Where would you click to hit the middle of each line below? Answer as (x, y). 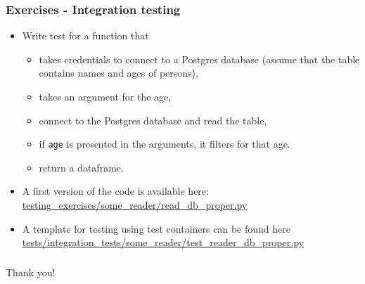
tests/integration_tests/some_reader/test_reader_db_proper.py (163, 242)
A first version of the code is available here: (115, 191)
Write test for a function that (85, 35)
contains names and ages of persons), (119, 73)
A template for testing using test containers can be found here (156, 228)
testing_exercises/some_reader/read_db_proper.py (135, 205)
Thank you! (31, 272)
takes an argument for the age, (105, 96)
